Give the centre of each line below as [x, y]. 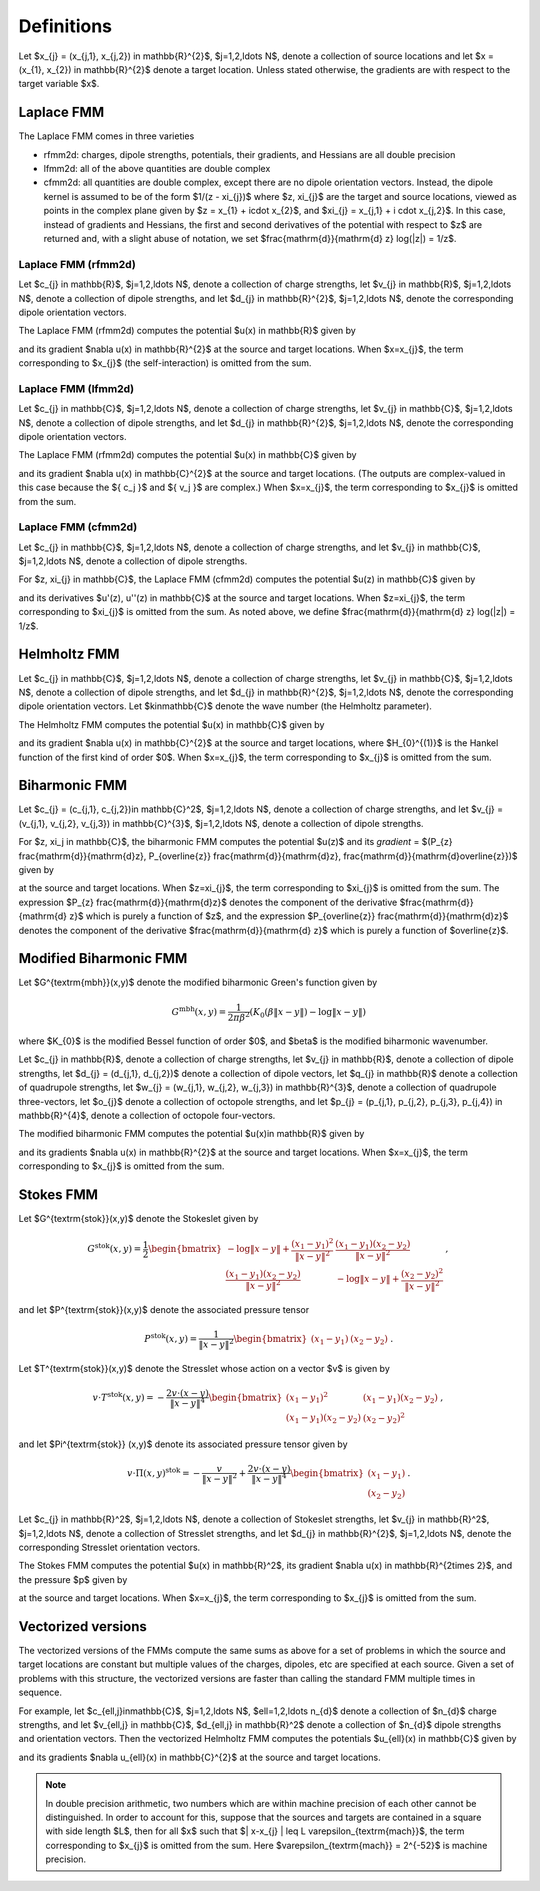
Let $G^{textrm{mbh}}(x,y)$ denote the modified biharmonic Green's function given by [198, 982]
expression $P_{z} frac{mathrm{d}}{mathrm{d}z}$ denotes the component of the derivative [208, 902]
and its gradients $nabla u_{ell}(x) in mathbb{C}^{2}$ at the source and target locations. [199, 1757]
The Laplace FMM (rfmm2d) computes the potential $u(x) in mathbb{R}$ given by [187, 331]
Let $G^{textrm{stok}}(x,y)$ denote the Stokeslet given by [138, 1219]
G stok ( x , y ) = [114, 1248]
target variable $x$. [59, 84]
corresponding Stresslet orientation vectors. [109, 1547]
